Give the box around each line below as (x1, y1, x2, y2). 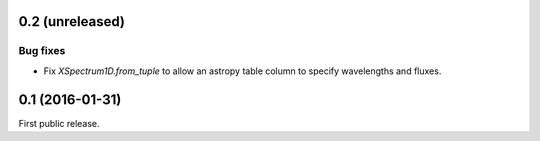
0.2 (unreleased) (18, 13, 125, 30)
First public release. (18, 117, 100, 129)
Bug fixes (18, 44, 66, 58)
